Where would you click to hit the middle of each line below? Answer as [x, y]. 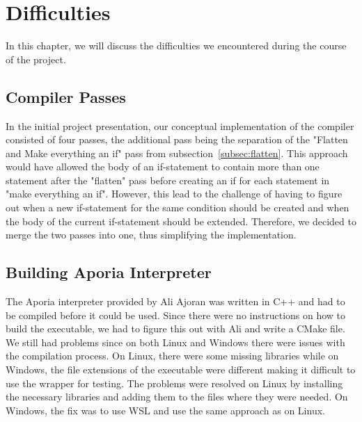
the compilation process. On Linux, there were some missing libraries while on [172, 356]
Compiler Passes [66, 96]
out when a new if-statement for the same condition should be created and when [178, 208]
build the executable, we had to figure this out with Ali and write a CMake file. [175, 328]
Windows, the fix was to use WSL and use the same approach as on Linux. [165, 410]
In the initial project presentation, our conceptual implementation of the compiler [180, 125]
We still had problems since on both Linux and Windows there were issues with [175, 342]
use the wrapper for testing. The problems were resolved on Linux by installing [174, 383]
